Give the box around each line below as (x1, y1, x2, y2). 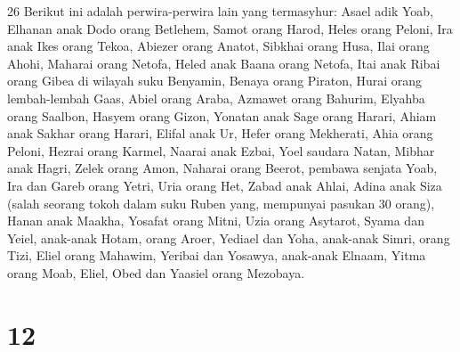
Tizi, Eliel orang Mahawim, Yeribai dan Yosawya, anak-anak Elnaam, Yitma (7, 246, 426, 265)
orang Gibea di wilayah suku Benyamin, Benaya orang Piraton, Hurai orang (7, 71, 423, 90)
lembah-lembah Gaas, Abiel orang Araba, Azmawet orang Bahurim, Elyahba (7, 88, 425, 107)
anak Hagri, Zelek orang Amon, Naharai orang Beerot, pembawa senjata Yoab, (7, 159, 438, 177)
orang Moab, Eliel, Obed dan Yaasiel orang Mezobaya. (7, 263, 305, 282)
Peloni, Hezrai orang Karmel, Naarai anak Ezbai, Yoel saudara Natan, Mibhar (7, 141, 435, 160)
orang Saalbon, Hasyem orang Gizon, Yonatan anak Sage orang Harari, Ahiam (7, 106, 437, 125)
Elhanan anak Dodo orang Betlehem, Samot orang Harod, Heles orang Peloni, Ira (7, 19, 453, 37)
